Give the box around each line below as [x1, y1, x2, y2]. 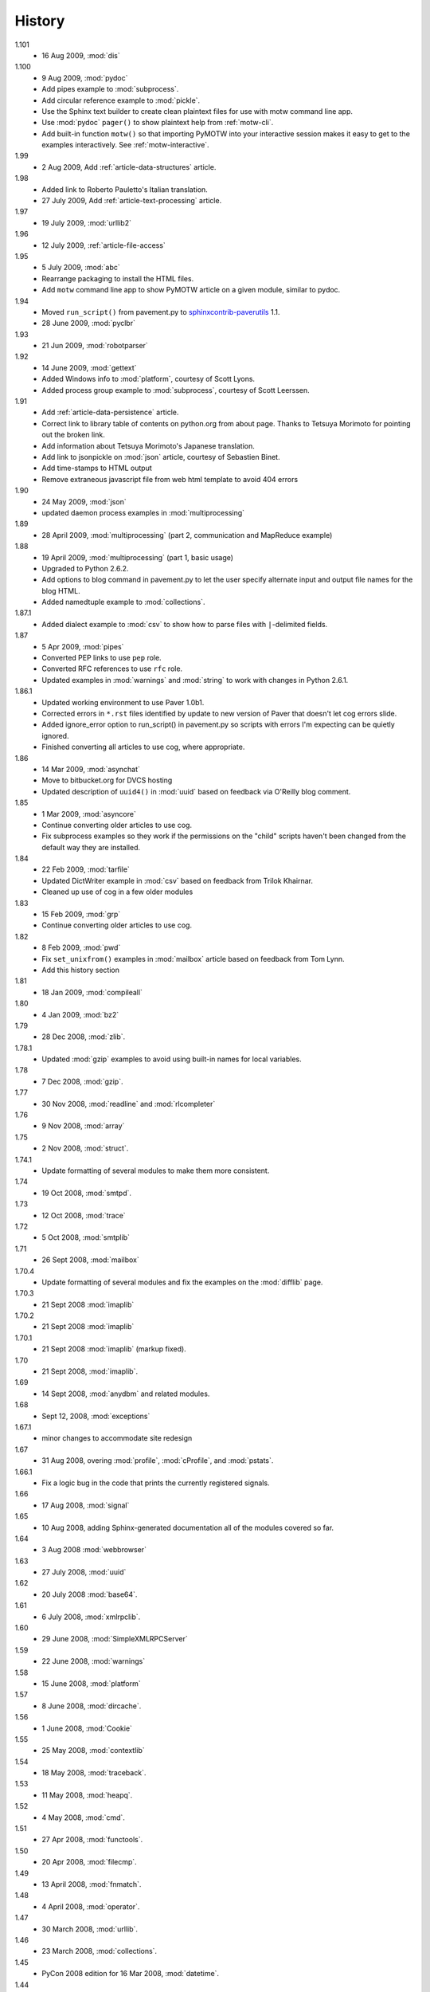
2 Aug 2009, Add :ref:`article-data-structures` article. [41, 162, 217, 171]
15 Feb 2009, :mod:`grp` [41, 909, 121, 920]
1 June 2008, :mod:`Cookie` [41, 1723, 133, 1733]
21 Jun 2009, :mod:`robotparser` [41, 341, 149, 351]
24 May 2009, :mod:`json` [41, 496, 127, 506]
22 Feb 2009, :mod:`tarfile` [41, 865, 131, 874]
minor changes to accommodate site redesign [41, 1433, 193, 1443]
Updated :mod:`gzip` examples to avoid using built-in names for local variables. [41, 1054, 302, 1064]
